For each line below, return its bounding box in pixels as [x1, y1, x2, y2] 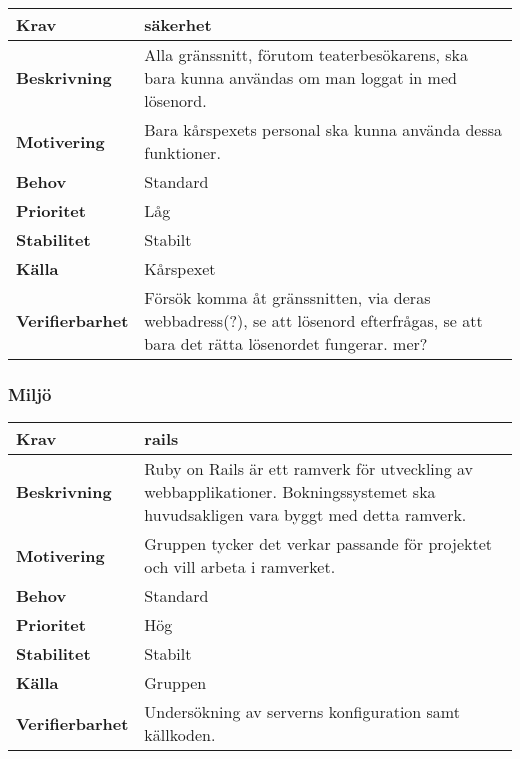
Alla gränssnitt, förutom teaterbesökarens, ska [144, 43, 469, 66]
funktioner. [144, 141, 221, 164]
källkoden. [144, 723, 216, 747]
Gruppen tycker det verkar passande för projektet [144, 532, 492, 556]
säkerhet [144, 13, 212, 36]
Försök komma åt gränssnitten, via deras [144, 286, 431, 309]
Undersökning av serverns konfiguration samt [144, 700, 460, 724]
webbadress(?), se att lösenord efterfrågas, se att [144, 309, 483, 332]
